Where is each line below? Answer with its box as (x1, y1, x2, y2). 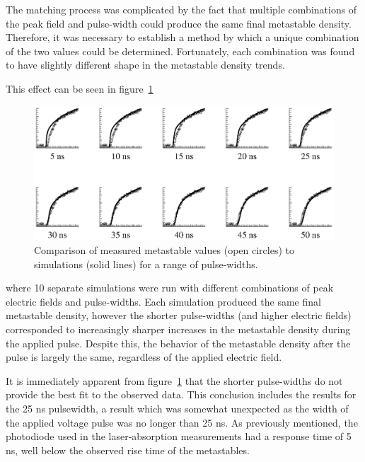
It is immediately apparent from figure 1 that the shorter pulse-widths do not (6, 373, 343, 388)
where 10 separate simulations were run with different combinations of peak (6, 280, 334, 295)
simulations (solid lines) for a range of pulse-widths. (34, 256, 258, 271)
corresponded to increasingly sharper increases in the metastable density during (6, 321, 351, 336)
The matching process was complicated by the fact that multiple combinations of (6, 2, 357, 16)
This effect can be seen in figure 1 (6, 81, 153, 96)
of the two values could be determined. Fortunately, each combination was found (6, 43, 355, 58)
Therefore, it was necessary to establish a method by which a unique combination (6, 30, 359, 45)
